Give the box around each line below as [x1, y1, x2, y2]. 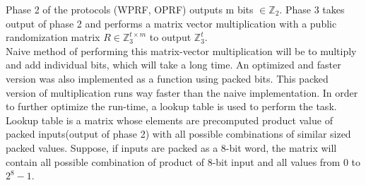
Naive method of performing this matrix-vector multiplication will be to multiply [6, 43, 357, 58]
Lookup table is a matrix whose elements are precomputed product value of [6, 112, 333, 127]
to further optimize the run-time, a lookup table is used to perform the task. [6, 99, 337, 114]
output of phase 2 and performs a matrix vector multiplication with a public [6, 16, 337, 30]
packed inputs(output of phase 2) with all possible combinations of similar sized [6, 126, 351, 141]
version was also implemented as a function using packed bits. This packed [6, 71, 329, 85]
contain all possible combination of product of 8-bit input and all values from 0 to [6, 154, 361, 169]
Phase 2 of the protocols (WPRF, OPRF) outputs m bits [6, 2, 254, 16]
